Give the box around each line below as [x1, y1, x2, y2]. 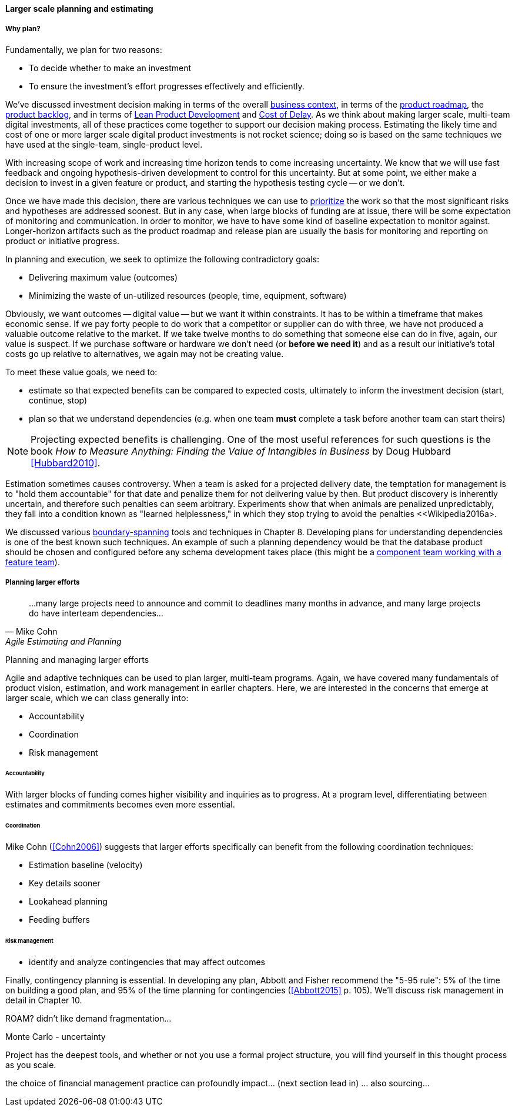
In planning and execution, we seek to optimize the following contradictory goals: [5, 253, 319, 264]
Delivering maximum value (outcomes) [29, 272, 178, 282]
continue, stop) [29, 395, 88, 405]
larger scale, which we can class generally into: [5, 692, 189, 703]
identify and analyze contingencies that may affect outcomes [29, 956, 265, 967]
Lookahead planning [29, 896, 108, 906]
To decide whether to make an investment [29, 62, 192, 73]
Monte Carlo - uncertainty [5, 1031, 106, 1042]
